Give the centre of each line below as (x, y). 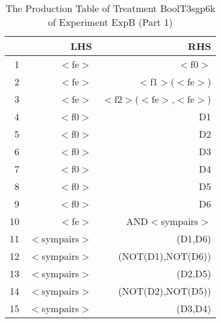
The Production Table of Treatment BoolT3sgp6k (110, 8)
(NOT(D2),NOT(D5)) (165, 291)
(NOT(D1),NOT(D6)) (165, 256)
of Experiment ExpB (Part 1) (110, 22)
